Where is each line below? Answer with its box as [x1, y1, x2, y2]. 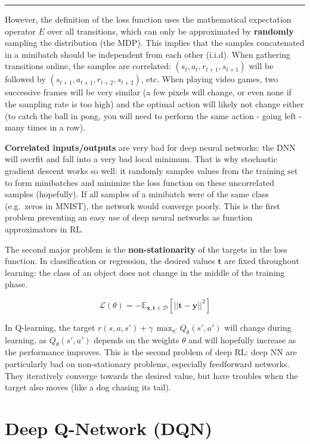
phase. [5, 278, 28, 290]
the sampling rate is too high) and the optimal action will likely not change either [5, 97, 304, 110]
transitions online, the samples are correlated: [5, 60, 171, 72]
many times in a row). [5, 121, 86, 133]
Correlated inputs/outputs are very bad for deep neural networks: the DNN [5, 141, 296, 153]
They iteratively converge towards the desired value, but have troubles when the [5, 369, 298, 381]
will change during [224, 321, 292, 333]
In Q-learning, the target [5, 321, 95, 333]
